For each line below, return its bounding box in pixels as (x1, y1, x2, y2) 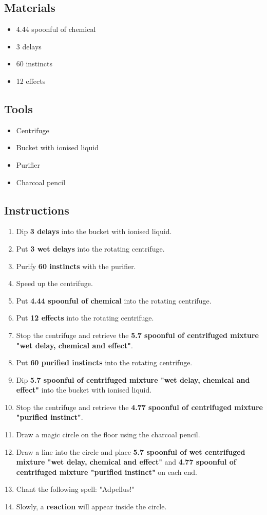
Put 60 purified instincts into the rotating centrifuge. (16, 357, 193, 368)
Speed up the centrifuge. (16, 278, 93, 289)
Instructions (4, 202, 69, 218)
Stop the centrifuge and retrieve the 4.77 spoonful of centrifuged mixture (16, 401, 263, 412)
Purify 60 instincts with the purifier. (16, 260, 136, 271)
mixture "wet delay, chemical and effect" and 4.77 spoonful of (16, 456, 236, 467)
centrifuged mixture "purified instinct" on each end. (16, 466, 197, 477)
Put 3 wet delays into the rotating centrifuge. (16, 243, 165, 254)
